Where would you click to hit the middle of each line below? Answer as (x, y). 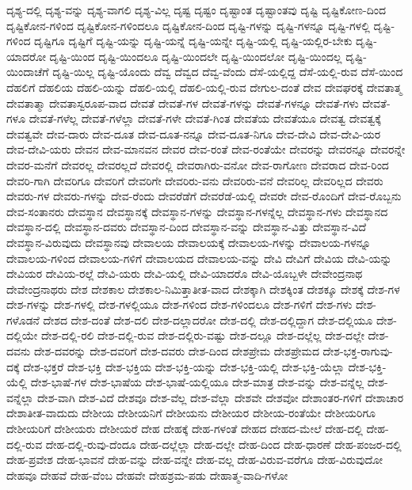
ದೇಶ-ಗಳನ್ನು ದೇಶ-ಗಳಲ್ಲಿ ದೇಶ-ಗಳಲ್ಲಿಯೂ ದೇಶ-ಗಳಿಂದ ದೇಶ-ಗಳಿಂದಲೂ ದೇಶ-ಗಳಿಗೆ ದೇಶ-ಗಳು (179, 304)
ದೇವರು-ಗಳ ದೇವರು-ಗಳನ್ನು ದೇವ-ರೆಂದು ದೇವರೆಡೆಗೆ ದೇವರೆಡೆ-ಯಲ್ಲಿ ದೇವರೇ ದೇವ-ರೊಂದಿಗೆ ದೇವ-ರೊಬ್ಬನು (204, 196)
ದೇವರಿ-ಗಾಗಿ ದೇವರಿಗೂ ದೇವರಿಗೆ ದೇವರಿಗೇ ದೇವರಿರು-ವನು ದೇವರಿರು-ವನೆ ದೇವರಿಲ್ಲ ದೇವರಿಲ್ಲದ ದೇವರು (195, 180)
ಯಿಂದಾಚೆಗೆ (28, 72)
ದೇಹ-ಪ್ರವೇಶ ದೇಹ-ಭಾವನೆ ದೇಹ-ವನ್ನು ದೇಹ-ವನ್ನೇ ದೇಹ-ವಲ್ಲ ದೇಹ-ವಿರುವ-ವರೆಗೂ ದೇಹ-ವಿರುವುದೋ (195, 460)
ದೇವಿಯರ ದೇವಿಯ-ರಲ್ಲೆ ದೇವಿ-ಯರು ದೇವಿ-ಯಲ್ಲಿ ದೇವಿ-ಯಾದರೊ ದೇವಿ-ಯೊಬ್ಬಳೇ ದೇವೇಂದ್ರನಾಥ (185, 273)
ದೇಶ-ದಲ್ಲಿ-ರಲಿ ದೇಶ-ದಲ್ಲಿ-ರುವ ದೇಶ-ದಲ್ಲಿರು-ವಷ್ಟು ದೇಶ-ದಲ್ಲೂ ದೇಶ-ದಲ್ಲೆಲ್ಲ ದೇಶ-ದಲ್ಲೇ (202, 335)
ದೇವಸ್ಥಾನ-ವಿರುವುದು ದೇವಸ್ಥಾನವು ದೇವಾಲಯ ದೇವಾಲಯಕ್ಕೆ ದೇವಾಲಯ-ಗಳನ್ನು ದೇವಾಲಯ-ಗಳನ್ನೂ (189, 242)
